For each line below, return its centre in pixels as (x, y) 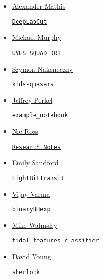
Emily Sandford (35, 162)
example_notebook (40, 116)
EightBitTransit (38, 178)
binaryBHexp (31, 210)
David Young (31, 256)
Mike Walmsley (35, 225)
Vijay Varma (31, 194)
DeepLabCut (29, 22)
